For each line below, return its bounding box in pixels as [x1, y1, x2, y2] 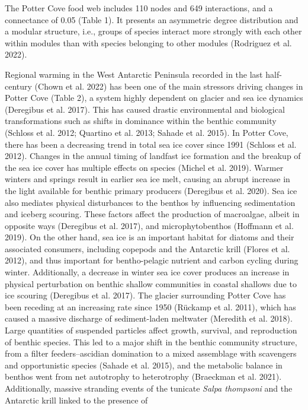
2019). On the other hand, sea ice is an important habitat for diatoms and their [5, 231, 294, 243]
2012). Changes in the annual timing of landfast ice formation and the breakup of [5, 150, 301, 162]
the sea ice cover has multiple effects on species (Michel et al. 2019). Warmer [5, 161, 284, 173]
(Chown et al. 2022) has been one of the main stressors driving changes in [34, 80, 303, 92]
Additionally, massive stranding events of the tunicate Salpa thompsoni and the [5, 382, 293, 394]
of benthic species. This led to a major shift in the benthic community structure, [5, 335, 297, 348]
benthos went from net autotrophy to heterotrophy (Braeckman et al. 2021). [5, 370, 282, 383]
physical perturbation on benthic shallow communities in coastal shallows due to [5, 277, 297, 290]
